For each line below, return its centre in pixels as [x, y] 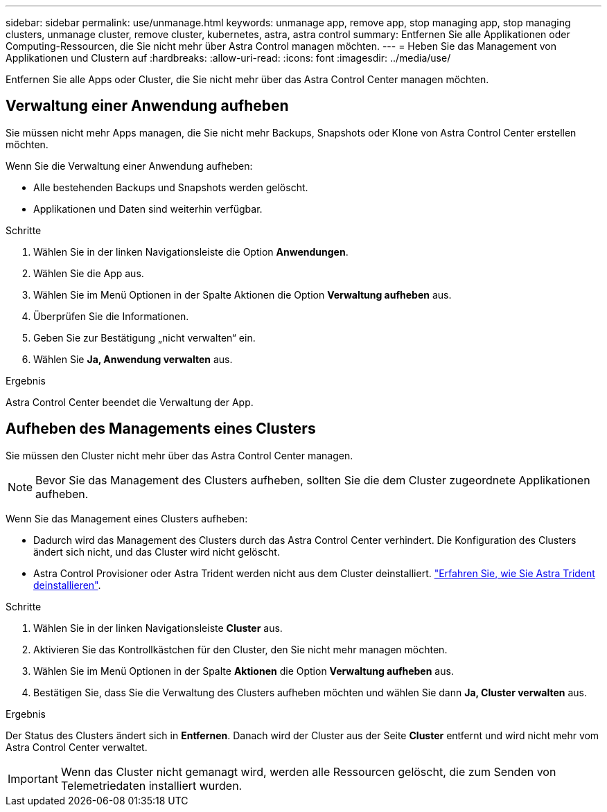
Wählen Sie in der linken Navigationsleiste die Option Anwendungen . [191, 251]
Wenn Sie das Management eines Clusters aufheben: [127, 518]
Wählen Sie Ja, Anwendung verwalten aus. [133, 359]
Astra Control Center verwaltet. [77, 747]
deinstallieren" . [67, 585]
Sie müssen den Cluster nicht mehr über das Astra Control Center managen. [179, 455]
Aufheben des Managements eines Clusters [161, 429]
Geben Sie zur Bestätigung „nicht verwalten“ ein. [144, 337]
